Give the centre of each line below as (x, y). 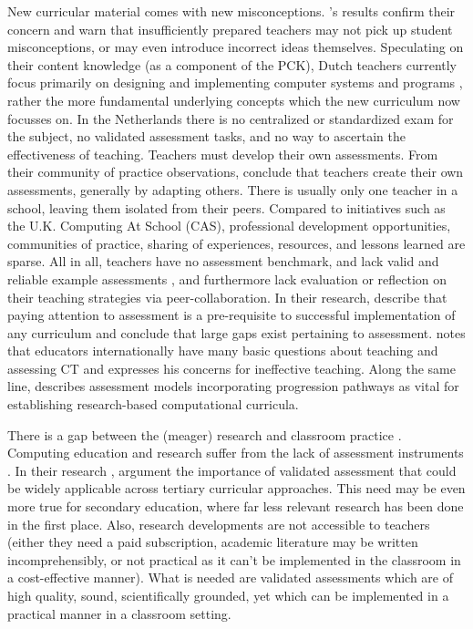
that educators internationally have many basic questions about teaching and (223, 351)
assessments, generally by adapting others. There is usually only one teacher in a (233, 189)
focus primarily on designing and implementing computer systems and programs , (235, 82)
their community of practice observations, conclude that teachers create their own (236, 172)
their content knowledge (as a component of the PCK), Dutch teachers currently (232, 64)
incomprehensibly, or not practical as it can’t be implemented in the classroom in (234, 559)
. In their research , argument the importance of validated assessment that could (232, 470)
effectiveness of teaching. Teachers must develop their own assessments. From (223, 154)
